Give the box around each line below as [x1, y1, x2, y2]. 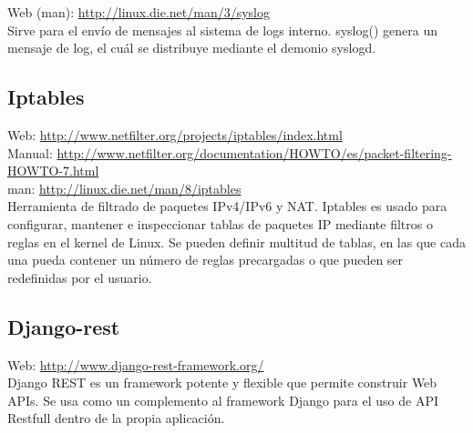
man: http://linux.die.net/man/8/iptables [7, 178, 242, 197]
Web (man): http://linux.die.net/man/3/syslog [7, 3, 270, 21]
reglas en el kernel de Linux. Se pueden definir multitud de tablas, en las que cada [7, 232, 466, 251]
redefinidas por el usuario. [7, 267, 152, 287]
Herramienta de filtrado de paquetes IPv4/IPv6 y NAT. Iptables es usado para [7, 196, 447, 216]
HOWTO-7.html [7, 161, 99, 180]
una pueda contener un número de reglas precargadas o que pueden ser [7, 250, 404, 269]
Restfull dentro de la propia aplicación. [7, 408, 225, 428]
